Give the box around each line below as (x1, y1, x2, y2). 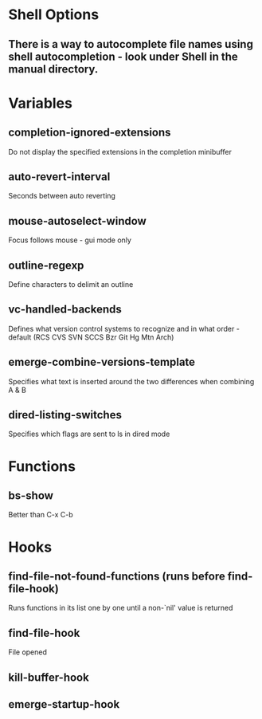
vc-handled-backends (8, 303, 122, 316)
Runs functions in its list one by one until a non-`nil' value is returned (8, 603, 233, 613)
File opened (8, 647, 48, 657)
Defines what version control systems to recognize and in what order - (8, 324, 240, 333)
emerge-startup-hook (8, 697, 120, 711)
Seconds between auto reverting (8, 191, 115, 201)
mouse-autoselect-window (8, 214, 147, 228)
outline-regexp (8, 258, 84, 272)
